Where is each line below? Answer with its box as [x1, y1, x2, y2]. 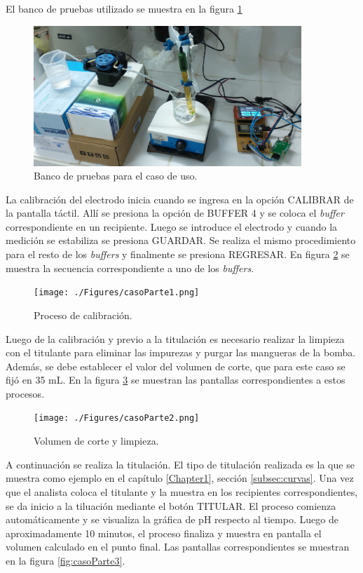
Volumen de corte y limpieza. [34, 433, 159, 448]
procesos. [6, 386, 45, 400]
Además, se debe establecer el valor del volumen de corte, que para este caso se [6, 358, 345, 373]
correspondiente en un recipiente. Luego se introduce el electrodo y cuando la [6, 219, 338, 234]
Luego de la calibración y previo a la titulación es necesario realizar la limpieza [6, 331, 345, 346]
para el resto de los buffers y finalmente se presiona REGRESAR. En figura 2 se [6, 247, 350, 262]
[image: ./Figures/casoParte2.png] [34, 413, 200, 424]
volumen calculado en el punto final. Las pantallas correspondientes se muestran [6, 539, 350, 554]
